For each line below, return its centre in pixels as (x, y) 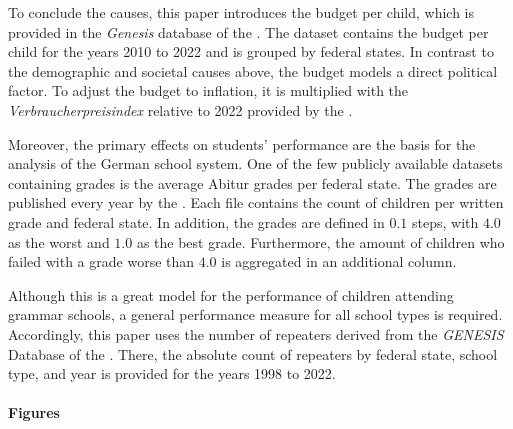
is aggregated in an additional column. (339, 261)
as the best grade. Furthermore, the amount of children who (320, 241)
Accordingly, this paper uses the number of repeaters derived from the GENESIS (256, 333)
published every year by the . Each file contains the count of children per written (256, 202)
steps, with (445, 221)
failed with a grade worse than (101, 261)
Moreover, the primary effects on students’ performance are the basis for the (242, 143)
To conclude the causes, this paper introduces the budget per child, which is (241, 12)
